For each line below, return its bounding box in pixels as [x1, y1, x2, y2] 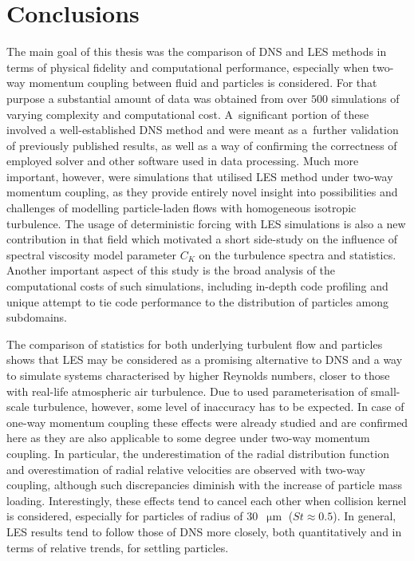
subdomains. [6, 309, 68, 326]
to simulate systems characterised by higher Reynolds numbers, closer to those [6, 367, 390, 383]
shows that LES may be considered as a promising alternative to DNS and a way [6, 351, 403, 368]
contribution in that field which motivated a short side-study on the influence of [6, 231, 397, 247]
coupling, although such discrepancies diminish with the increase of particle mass [6, 476, 403, 493]
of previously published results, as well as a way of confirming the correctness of [6, 136, 397, 153]
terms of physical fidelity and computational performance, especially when [6, 58, 369, 75]
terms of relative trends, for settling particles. [6, 539, 229, 555]
